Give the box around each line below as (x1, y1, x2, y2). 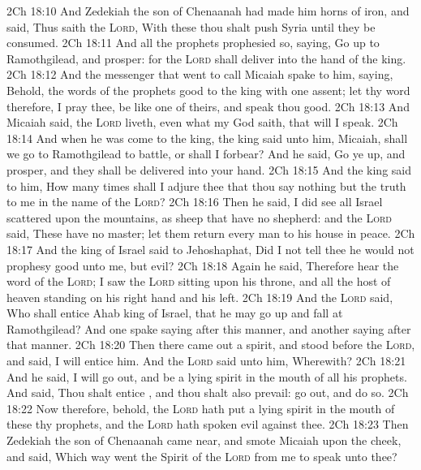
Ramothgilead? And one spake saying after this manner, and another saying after (6, 320, 411, 337)
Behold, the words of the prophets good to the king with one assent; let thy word (6, 81, 410, 98)
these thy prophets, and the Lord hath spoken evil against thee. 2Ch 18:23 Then (6, 416, 409, 433)
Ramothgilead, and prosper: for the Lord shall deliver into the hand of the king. (6, 50, 406, 67)
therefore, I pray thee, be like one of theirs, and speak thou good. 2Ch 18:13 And (6, 97, 410, 114)
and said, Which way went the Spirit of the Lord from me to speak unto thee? (6, 447, 397, 464)
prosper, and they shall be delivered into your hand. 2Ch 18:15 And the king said (6, 161, 411, 178)
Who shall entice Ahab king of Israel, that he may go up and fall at (6, 304, 343, 321)
